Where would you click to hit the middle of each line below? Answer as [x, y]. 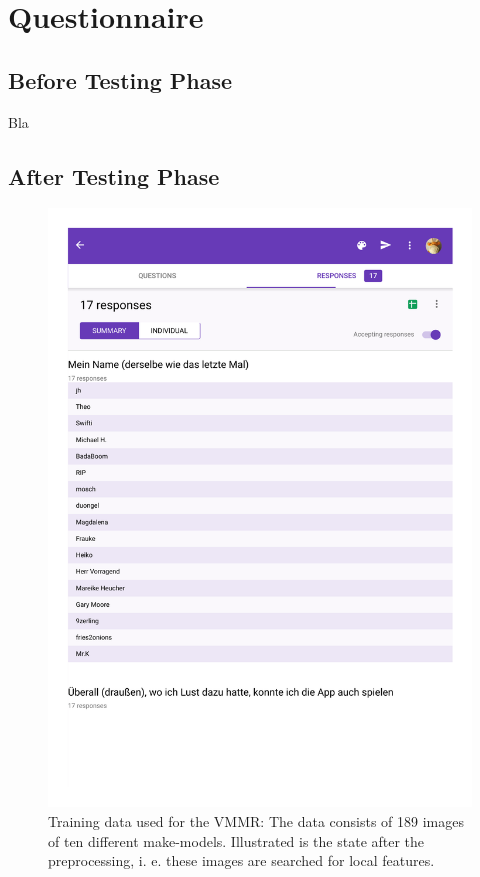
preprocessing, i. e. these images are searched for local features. [241, 860]
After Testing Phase [114, 175]
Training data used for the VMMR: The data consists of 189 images [256, 821]
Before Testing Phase [120, 79]
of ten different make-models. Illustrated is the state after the [236, 840]
